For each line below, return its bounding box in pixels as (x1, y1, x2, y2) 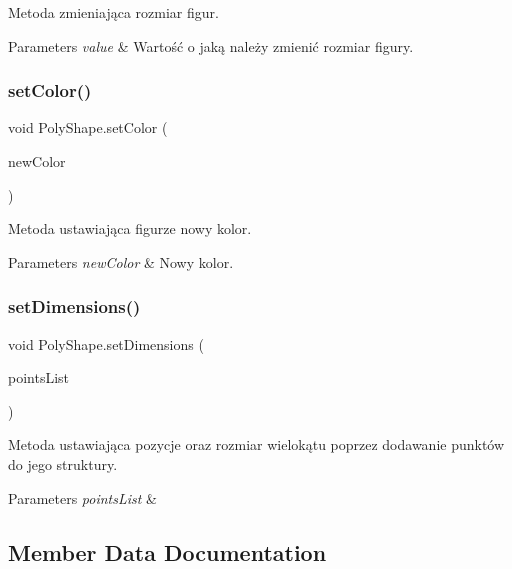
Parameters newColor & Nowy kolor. (8, 251, 234, 272)
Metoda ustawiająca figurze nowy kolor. (8, 218, 252, 239)
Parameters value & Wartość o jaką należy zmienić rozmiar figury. (8, 35, 414, 56)
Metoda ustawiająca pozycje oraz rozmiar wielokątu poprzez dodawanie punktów (8, 434, 505, 455)
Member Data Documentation (8, 536, 327, 567)
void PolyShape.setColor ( (8, 117, 168, 138)
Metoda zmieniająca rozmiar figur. (8, 2, 219, 22)
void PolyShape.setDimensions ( (8, 333, 204, 354)
